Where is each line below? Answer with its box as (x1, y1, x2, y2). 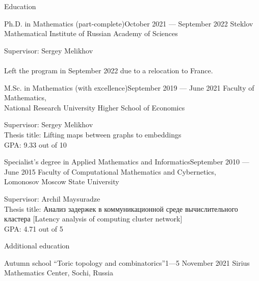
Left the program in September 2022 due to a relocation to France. (4, 65, 213, 75)
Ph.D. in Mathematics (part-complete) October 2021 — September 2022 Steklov (4, 18, 253, 29)
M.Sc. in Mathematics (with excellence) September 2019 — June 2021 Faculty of (4, 82, 254, 93)
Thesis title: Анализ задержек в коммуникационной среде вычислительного (4, 203, 238, 214)
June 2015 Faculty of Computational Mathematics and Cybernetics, (4, 166, 216, 177)
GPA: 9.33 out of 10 (4, 139, 67, 150)
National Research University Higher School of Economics (4, 102, 185, 113)
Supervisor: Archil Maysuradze (4, 193, 100, 204)
